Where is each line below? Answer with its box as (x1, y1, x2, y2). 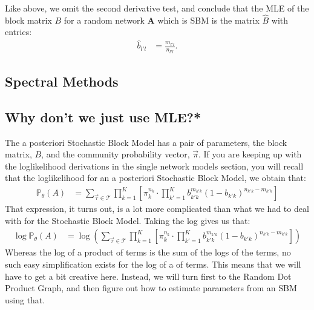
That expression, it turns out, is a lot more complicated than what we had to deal (5, 202, 309, 215)
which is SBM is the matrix (157, 13, 260, 26)
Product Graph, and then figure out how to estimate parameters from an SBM (5, 282, 297, 294)
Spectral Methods (5, 72, 119, 91)
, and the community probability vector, (41, 148, 190, 160)
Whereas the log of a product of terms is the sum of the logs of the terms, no (5, 246, 291, 259)
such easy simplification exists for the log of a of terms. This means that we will (5, 257, 301, 270)
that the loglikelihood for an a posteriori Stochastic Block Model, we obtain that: (5, 171, 306, 184)
